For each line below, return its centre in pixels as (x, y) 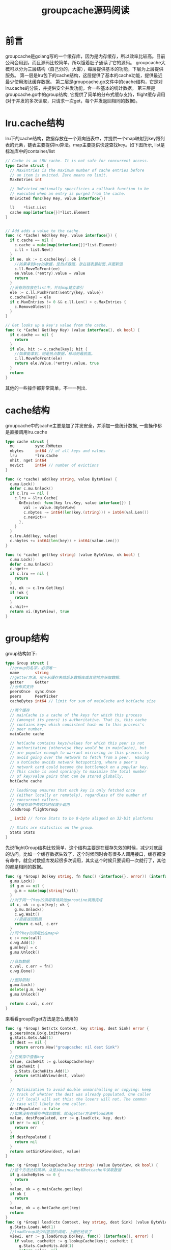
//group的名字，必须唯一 (33, 668)
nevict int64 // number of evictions (54, 465)
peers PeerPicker (34, 697)
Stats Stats (23, 833)
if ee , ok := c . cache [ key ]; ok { (45, 259)
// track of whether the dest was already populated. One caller (81, 1094)
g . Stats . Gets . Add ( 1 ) (32, 1038)
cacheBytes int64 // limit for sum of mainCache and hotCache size (83, 701)
